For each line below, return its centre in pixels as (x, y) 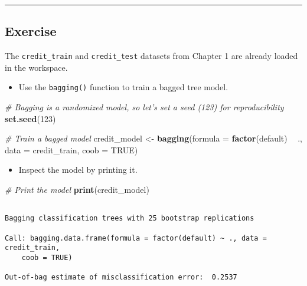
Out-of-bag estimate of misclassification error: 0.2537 (121, 277)
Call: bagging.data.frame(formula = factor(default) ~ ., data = (136, 238)
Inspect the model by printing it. (78, 170)
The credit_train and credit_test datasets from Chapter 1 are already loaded (151, 56)
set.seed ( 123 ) (30, 118)
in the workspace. (36, 67)
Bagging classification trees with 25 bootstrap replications (130, 218)
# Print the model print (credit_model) (77, 190)
